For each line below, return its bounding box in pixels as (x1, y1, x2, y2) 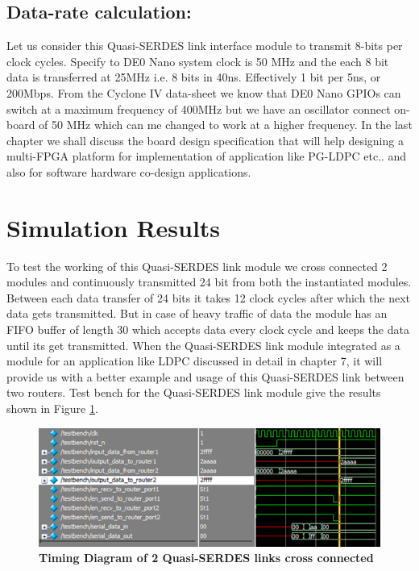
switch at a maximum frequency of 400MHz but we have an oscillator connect (6, 100, 391, 117)
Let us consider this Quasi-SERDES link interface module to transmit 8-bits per (6, 37, 403, 54)
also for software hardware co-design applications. (6, 163, 251, 180)
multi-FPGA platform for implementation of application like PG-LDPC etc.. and (6, 148, 407, 165)
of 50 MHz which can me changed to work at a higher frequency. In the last (39, 116, 413, 133)
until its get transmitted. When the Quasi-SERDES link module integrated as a (6, 336, 400, 353)
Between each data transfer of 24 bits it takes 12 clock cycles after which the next (6, 289, 411, 306)
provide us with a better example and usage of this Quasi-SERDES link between (6, 368, 404, 385)
